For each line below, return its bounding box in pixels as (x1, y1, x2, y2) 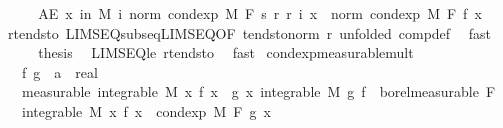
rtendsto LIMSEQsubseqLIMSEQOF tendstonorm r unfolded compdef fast (7, 22, 492, 43)
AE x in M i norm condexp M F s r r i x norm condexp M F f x (38, 3, 482, 23)
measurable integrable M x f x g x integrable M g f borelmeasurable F (21, 81, 496, 102)
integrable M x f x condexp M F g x (21, 100, 271, 121)
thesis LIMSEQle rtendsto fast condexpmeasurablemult (38, 42, 414, 63)
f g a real (21, 61, 98, 82)
